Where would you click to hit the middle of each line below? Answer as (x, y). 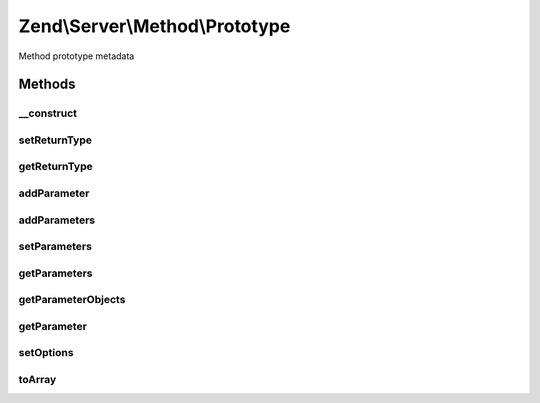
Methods (47, 84)
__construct (48, 113)
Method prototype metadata (76, 56)
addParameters (57, 220)
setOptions (46, 353)
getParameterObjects (72, 300)
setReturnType (55, 140)
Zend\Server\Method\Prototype (154, 26)
